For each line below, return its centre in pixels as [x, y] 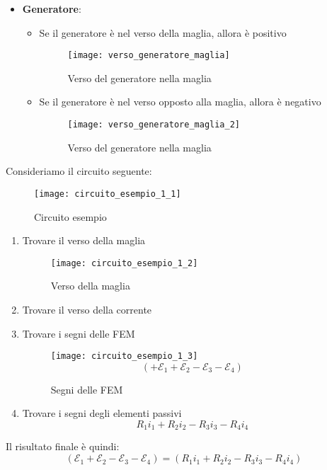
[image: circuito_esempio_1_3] [124, 356]
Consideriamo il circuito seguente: [79, 171]
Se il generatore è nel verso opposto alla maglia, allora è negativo [180, 102]
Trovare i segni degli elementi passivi [102, 413]
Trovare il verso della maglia [84, 240]
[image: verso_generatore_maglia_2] [154, 125]
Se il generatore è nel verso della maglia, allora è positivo [163, 32]
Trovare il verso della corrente [87, 309]
